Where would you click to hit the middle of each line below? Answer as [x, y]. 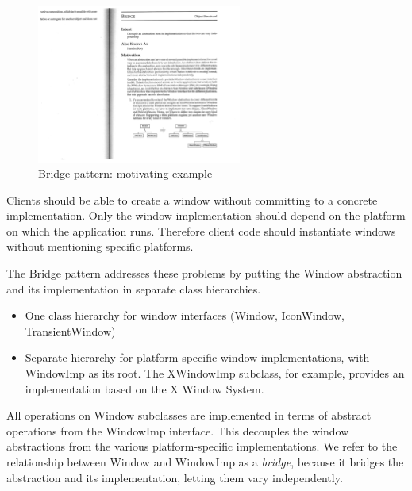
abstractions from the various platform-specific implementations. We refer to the [202, 446]
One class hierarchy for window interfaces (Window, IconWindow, [185, 315]
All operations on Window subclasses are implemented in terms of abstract [189, 415]
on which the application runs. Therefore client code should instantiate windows [201, 230]
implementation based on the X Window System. [144, 388]
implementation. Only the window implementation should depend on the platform [206, 215]
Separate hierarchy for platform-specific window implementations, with [197, 357]
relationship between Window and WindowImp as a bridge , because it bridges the [205, 462]
